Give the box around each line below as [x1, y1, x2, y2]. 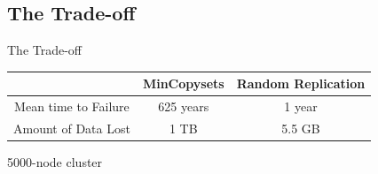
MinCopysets [142, 74, 224, 93]
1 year [284, 97, 318, 116]
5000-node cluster [7, 153, 103, 171]
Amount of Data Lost [13, 118, 130, 137]
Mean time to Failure [14, 97, 130, 116]
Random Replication [236, 74, 366, 93]
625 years [158, 97, 209, 116]
